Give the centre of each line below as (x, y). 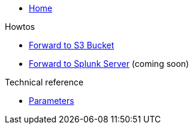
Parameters (52, 101)
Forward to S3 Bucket (72, 45)
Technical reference (44, 82)
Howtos (20, 27)
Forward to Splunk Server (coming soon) (109, 64)
